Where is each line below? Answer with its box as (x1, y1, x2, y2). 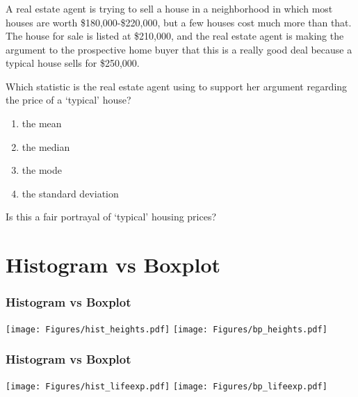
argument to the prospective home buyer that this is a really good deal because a (6, 42, 352, 56)
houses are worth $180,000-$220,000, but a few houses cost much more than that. (6, 15, 352, 29)
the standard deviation (22, 186, 119, 200)
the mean (22, 116, 62, 131)
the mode (22, 163, 62, 177)
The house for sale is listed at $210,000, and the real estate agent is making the (6, 29, 344, 43)
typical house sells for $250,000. (6, 56, 140, 70)
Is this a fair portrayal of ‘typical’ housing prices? (6, 209, 217, 224)
